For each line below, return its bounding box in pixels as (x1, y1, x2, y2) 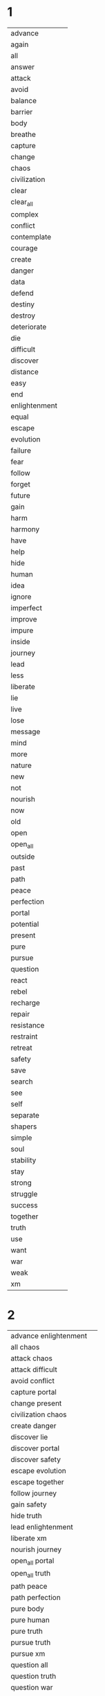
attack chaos (10, 1353, 53, 1363)
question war (10, 1682, 53, 1692)
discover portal (10, 1443, 60, 1453)
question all (10, 1660, 48, 1670)
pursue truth (10, 1637, 51, 1647)
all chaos (10, 1342, 40, 1352)
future (10, 491, 31, 500)
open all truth (10, 1569, 50, 1580)
